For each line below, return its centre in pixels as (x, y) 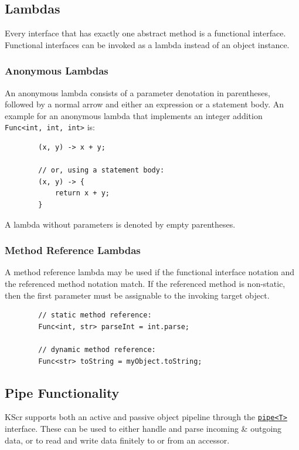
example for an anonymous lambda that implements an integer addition (134, 115)
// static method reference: (95, 315)
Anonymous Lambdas (57, 71)
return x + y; (82, 193)
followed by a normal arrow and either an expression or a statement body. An (145, 104)
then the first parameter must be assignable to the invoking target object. (137, 295)
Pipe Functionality (62, 392)
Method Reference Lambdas (73, 250)
